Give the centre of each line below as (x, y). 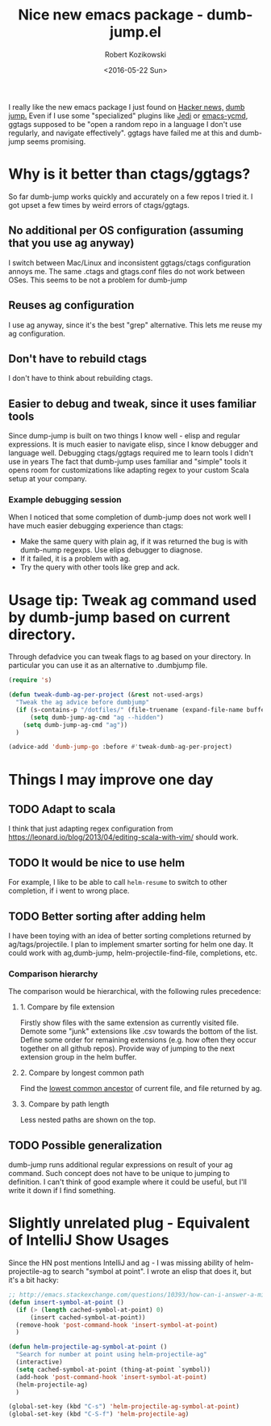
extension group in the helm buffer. (78, 1057)
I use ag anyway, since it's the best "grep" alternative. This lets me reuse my (135, 324)
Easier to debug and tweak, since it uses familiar (132, 403)
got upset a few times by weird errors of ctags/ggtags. (99, 205)
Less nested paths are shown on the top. (88, 1120)
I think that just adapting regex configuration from (91, 829)
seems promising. (56, 141)
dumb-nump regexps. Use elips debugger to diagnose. (111, 550)
